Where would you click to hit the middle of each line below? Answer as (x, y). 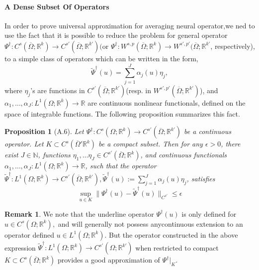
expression (20, 247)
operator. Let (24, 144)
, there (231, 144)
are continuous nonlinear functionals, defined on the (167, 102)
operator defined (30, 234)
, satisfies (201, 179)
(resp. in (138, 90)
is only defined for (209, 213)
